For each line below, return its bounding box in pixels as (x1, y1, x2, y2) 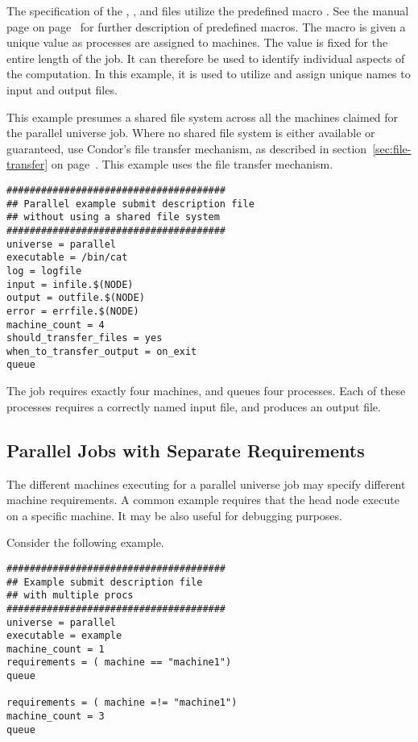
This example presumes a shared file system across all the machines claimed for (6, 108, 399, 125)
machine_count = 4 (6, 319, 105, 331)
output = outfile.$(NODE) (6, 292, 145, 304)
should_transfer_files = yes (6, 332, 163, 344)
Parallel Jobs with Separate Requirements (6, 437, 365, 462)
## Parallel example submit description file (6, 198, 255, 210)
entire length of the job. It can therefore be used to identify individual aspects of (6, 49, 405, 66)
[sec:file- (372, 140, 412, 156)
